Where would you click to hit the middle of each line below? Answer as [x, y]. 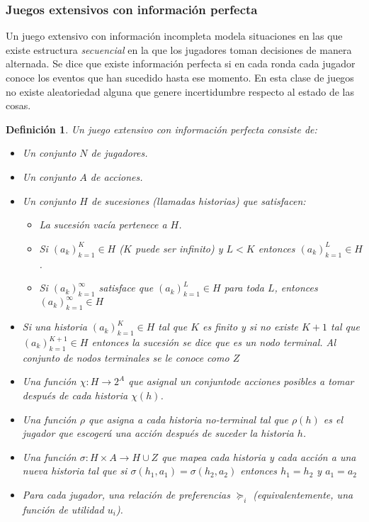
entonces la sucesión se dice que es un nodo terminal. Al [214, 342]
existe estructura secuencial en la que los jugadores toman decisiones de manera [179, 49]
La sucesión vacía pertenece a [103, 224]
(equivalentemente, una [303, 494]
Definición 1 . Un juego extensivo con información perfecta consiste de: [161, 129]
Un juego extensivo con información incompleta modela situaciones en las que [174, 36]
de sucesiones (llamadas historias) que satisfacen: [198, 200]
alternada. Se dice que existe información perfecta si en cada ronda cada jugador [181, 63]
